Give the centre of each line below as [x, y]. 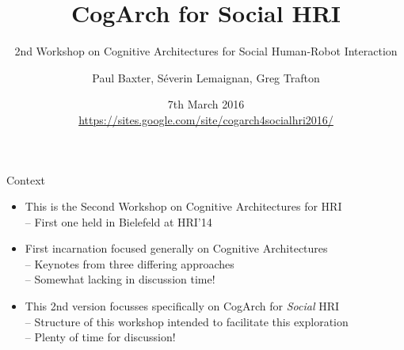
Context [26, 179]
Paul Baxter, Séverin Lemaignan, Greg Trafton [206, 77]
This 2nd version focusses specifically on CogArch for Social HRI [182, 306]
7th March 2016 [206, 104]
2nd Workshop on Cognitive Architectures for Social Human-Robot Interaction [206, 51]
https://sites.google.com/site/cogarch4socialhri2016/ [206, 119]
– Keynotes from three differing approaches [130, 263]
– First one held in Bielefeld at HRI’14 [118, 221]
